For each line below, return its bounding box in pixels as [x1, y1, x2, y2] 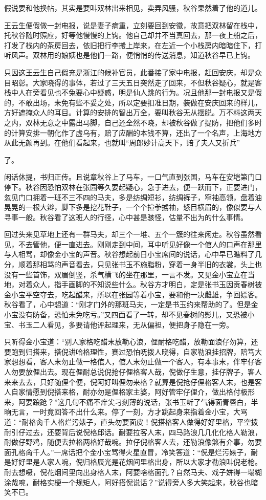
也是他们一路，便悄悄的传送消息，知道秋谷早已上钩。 [75, 50, 255, 60]
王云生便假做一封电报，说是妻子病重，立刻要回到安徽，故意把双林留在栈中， [4, 19, 262, 30]
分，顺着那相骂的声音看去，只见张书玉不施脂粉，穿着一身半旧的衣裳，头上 [4, 259, 255, 270]
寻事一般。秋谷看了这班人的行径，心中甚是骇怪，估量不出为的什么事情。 [4, 211, 248, 222]
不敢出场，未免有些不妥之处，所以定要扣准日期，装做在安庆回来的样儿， [18, 97, 262, 107]
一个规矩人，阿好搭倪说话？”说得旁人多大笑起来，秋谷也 [61, 476, 251, 487]
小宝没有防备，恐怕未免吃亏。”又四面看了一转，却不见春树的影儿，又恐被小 [4, 309, 255, 320]
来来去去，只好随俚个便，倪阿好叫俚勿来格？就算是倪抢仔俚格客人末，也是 [4, 376, 255, 387]
